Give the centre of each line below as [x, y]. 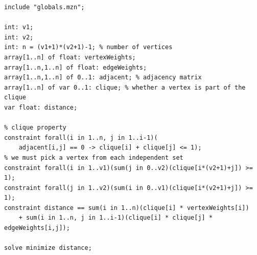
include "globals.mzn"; [44, 7]
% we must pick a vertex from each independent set [94, 157]
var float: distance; [41, 107]
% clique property [35, 128]
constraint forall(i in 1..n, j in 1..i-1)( [81, 137]
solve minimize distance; [48, 248]
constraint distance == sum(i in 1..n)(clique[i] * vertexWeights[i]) [127, 208]
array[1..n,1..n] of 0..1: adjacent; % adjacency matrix [103, 78]
